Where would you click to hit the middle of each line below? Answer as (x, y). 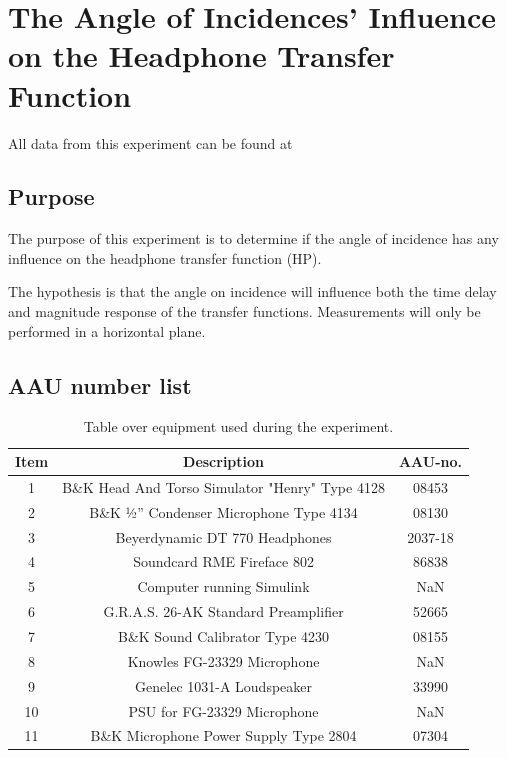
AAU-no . (430, 461)
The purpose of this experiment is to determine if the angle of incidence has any (253, 238)
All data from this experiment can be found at (150, 142)
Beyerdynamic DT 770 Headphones (223, 536)
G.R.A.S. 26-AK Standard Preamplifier (223, 611)
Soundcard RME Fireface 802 (223, 561)
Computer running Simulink (223, 586)
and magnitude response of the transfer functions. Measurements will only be (244, 311)
